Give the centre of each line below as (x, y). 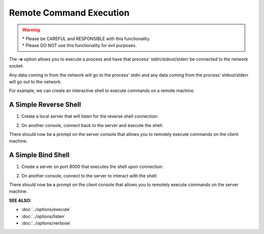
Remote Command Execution (69, 13)
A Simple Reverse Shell (45, 105)
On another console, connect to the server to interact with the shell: (89, 175)
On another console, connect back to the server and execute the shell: (92, 125)
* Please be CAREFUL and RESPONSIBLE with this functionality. (86, 39)
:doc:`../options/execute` (46, 210)
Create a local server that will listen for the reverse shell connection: (90, 116)
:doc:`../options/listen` (44, 216)
